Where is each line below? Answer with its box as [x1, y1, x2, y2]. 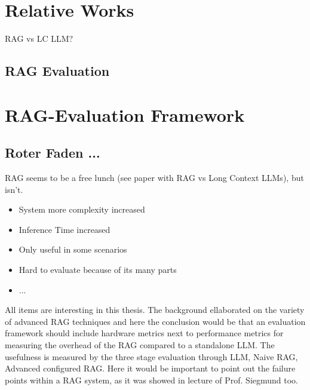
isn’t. [5, 183, 23, 195]
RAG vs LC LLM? [5, 32, 73, 45]
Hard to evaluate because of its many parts [19, 263, 177, 276]
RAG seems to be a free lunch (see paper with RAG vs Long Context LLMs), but [5, 171, 304, 184]
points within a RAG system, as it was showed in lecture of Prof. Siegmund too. [5, 373, 299, 386]
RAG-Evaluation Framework [5, 102, 245, 127]
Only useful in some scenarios [19, 243, 127, 256]
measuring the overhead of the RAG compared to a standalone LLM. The [5, 339, 275, 351]
